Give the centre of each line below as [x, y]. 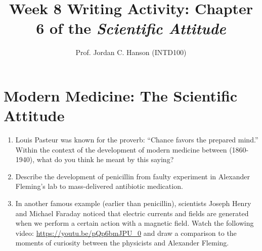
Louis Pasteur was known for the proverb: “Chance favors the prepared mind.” [137, 140]
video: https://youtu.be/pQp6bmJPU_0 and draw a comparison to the [126, 233]
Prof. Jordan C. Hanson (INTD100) [131, 52]
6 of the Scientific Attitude [131, 28]
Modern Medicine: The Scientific [121, 95]
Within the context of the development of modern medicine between [121, 149]
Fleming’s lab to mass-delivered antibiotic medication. [99, 186]
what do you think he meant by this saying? [105, 159]
